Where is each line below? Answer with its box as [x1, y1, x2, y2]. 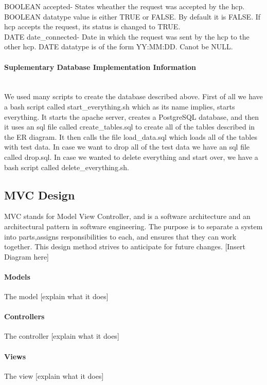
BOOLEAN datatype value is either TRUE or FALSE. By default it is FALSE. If [4, 11, 261, 22]
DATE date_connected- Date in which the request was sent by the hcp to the [4, 31, 250, 42]
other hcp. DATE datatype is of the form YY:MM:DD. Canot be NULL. [4, 41, 233, 52]
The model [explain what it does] [4, 291, 109, 302]
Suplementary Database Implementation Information [4, 61, 197, 72]
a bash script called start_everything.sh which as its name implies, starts [4, 101, 235, 112]
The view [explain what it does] [4, 370, 104, 381]
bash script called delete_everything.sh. [4, 161, 129, 172]
